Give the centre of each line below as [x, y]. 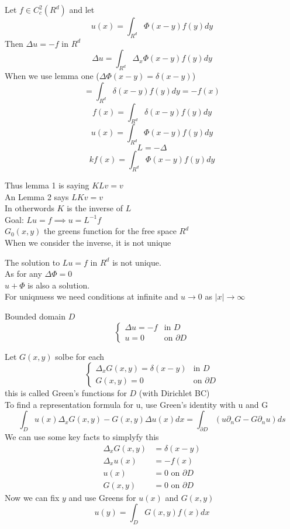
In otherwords [30, 208]
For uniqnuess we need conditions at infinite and [92, 296]
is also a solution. [59, 285]
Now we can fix [32, 497]
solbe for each [80, 356]
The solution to [32, 262]
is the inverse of [95, 208]
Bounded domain [35, 316]
